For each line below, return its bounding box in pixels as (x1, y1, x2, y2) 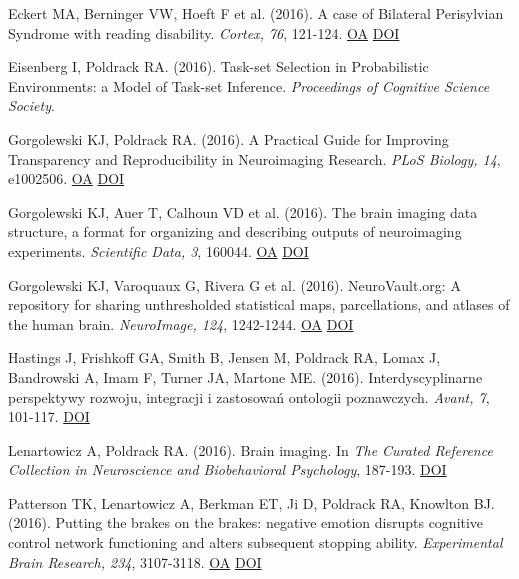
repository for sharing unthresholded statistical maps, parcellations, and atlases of (8, 294, 510, 315)
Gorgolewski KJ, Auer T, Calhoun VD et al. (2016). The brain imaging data (8, 201, 478, 222)
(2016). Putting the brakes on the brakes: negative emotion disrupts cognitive (8, 512, 484, 533)
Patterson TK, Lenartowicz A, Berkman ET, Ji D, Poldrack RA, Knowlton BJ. (8, 492, 495, 513)
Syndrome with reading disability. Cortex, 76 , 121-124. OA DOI (8, 22, 400, 43)
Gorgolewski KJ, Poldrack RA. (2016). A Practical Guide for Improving (8, 128, 449, 149)
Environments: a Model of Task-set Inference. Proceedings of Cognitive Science (8, 75, 490, 96)
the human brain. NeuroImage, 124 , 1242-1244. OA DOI (8, 313, 354, 334)
